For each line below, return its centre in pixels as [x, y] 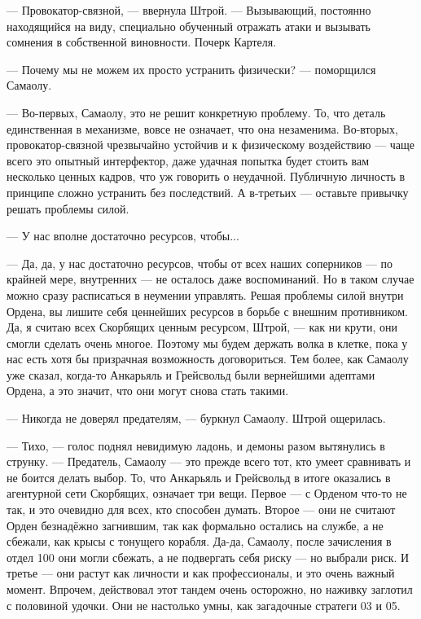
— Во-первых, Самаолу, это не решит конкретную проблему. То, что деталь [196, 112]
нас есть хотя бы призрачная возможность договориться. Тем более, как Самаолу [208, 359]
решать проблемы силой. [68, 208]
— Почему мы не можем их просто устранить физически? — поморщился [191, 69]
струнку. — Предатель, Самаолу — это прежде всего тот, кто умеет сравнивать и [209, 461]
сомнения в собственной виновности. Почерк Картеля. [142, 42]
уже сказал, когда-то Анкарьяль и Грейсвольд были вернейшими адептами [191, 374]
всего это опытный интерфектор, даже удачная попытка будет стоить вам [188, 160]
